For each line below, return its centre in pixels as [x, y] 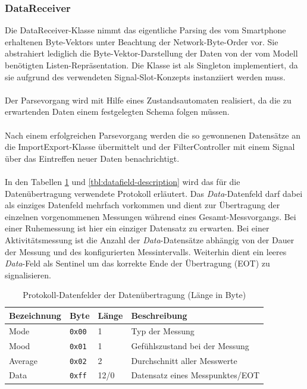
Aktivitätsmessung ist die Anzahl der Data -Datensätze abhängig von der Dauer [150, 239]
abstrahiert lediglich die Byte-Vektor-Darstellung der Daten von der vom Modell [151, 53]
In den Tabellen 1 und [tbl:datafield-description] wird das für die [123, 181]
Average [23, 360]
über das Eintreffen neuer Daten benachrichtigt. [92, 158]
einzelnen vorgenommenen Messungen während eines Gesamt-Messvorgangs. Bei [151, 216]
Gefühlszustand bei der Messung [190, 345]
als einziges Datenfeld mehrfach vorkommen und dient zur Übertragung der [142, 205]
